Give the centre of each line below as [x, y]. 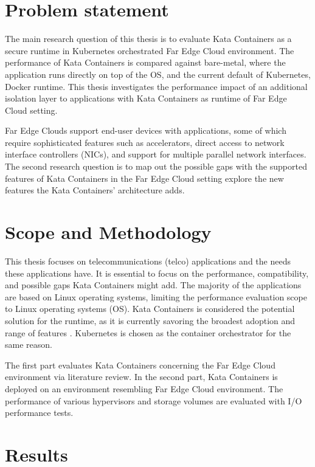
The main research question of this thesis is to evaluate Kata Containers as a [148, 39]
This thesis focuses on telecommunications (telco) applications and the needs [148, 261]
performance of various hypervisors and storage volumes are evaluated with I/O [154, 400]
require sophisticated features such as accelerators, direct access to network [145, 142]
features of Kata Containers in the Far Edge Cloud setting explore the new [144, 178]
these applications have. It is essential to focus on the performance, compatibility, [157, 273]
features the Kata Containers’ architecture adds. [95, 190]
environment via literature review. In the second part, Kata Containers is [141, 377]
